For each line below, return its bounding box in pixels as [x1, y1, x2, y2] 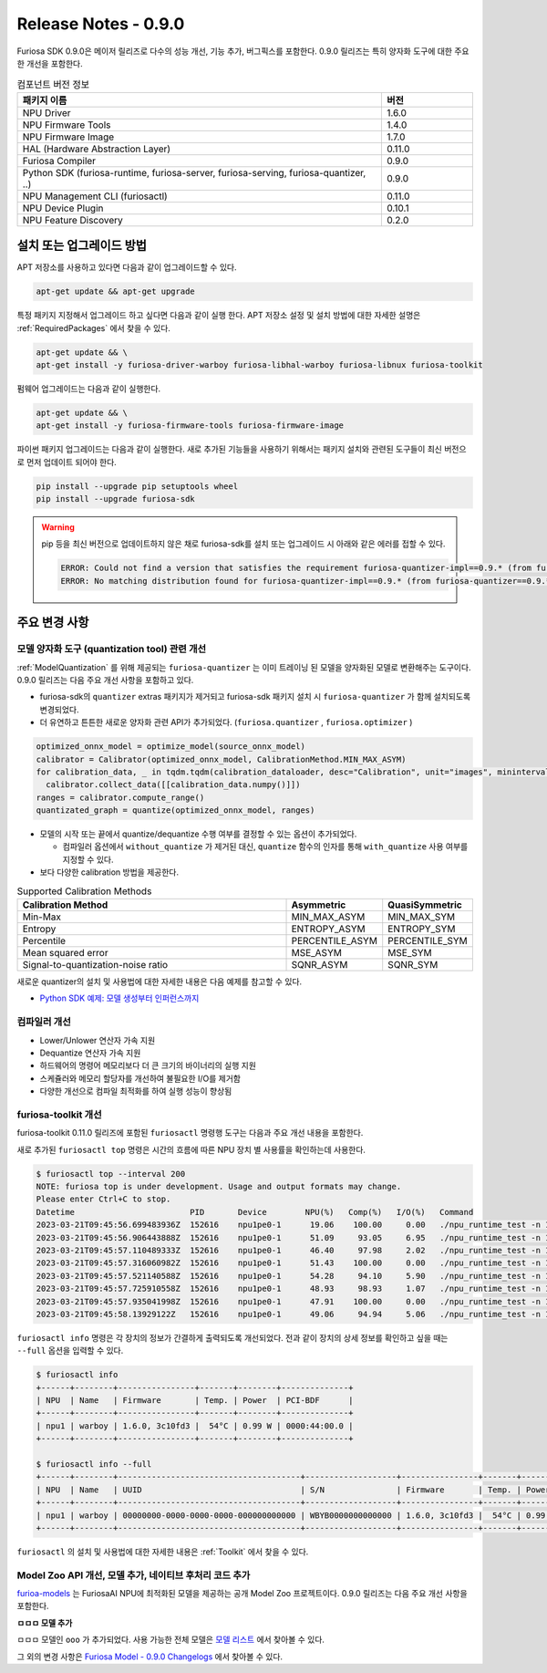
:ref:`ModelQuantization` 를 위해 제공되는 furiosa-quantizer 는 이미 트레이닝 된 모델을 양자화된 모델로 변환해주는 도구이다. [16, 661, 471, 672]
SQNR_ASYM [291, 958, 348, 971]
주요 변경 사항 [16, 615, 89, 630]
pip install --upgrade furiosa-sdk [36, 494, 195, 504]
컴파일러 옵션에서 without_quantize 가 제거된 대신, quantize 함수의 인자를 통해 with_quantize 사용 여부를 [62, 841, 469, 852]
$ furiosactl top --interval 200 [36, 1169, 186, 1179]
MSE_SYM [387, 946, 432, 959]
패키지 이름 [22, 94, 67, 107]
